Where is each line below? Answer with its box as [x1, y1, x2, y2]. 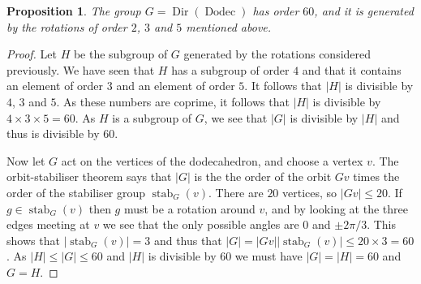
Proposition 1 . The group [6, 2, 141, 19]
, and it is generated [314, 2, 414, 19]
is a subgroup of [112, 109, 192, 126]
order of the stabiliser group [6, 183, 146, 200]
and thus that [153, 231, 222, 248]
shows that [6, 231, 60, 248]
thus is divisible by [6, 125, 100, 142]
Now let [6, 152, 45, 169]
